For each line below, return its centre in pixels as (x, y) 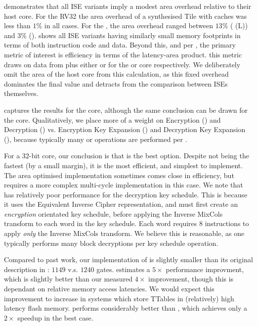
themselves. (21, 93)
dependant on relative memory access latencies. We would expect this (109, 289)
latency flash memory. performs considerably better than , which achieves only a (126, 308)
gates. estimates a (123, 269)
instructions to (227, 223)
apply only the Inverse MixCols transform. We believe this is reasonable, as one (124, 233)
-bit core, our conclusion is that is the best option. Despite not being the (139, 156)
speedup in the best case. (55, 317)
